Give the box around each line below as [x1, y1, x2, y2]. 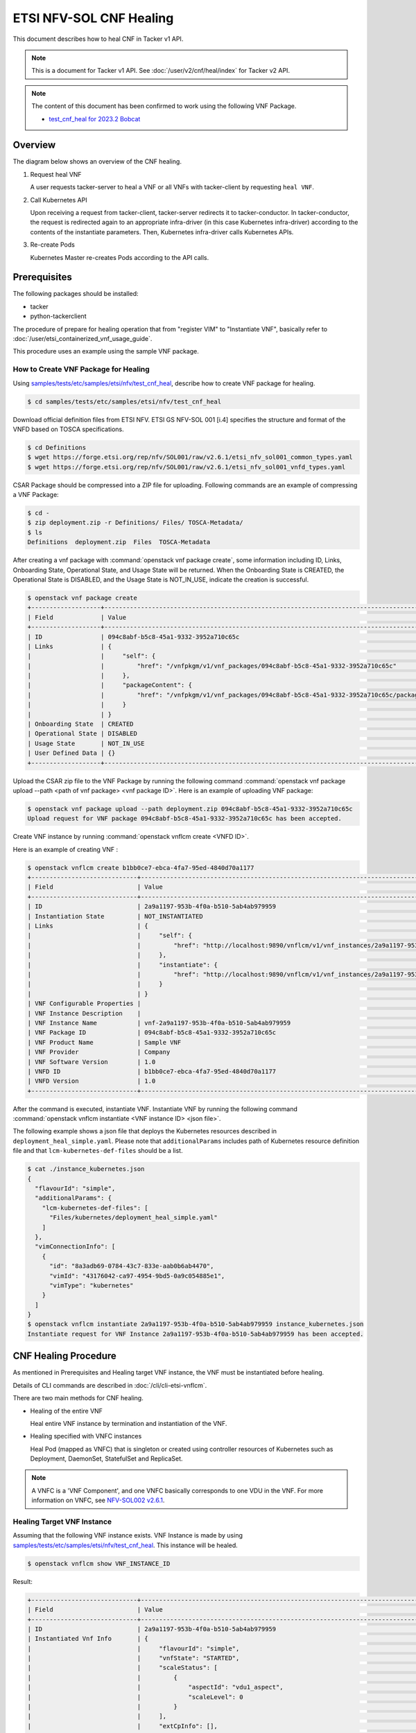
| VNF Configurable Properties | [27, 1000, 141, 1008]
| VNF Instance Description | [27, 1009, 141, 1017]
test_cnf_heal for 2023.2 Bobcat [49, 114, 141, 123]
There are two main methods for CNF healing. [12, 1394, 144, 1402]
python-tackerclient [30, 312, 87, 320]
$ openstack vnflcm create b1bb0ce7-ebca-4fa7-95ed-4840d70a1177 [27, 864, 254, 871]
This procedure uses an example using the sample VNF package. [12, 347, 199, 356]
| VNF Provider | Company [27, 1048, 171, 1056]
